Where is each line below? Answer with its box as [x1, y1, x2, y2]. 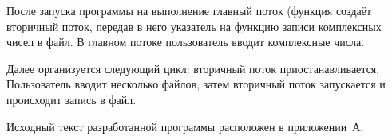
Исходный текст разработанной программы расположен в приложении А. [6, 118, 364, 134]
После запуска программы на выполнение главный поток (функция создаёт [6, 2, 372, 18]
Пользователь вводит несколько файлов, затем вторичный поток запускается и [6, 76, 386, 92]
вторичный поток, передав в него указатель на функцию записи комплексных [6, 17, 382, 34]
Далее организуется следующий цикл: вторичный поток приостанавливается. [6, 60, 380, 76]
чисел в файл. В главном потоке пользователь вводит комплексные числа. [6, 33, 365, 50]
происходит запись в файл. [6, 91, 137, 107]
